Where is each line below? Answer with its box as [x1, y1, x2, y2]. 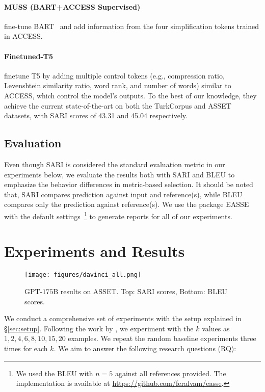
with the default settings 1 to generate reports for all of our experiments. [4, 209, 232, 221]
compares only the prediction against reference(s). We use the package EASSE [4, 199, 249, 210]
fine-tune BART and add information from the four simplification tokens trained [4, 20, 259, 31]
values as [202, 323, 230, 333]
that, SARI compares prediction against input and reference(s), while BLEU [4, 189, 243, 199]
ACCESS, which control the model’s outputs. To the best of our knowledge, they [4, 90, 257, 100]
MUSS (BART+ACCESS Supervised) [4, 1, 141, 12]
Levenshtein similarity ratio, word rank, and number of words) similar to [4, 80, 231, 91]
